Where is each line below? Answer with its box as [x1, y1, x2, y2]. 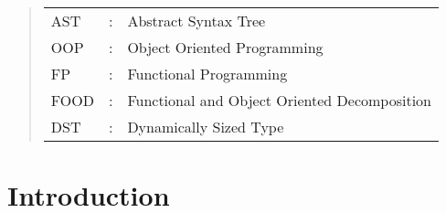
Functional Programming [127, 63, 288, 84]
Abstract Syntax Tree [127, 10, 266, 31]
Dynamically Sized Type [127, 116, 284, 137]
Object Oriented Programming [127, 37, 324, 58]
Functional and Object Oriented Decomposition [127, 90, 431, 111]
